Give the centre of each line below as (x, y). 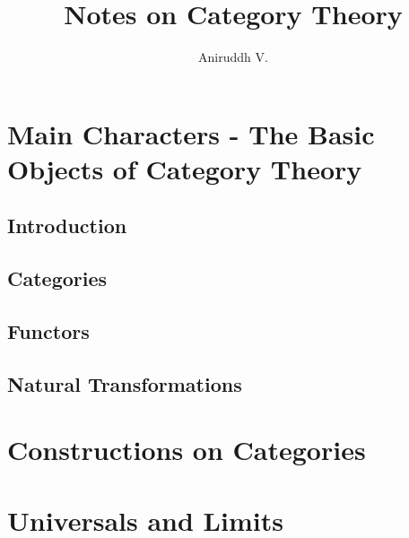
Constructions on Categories (187, 450)
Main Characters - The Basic (191, 133)
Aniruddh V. (233, 57)
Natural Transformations (125, 383)
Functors (48, 331)
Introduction (67, 226)
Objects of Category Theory (185, 168)
